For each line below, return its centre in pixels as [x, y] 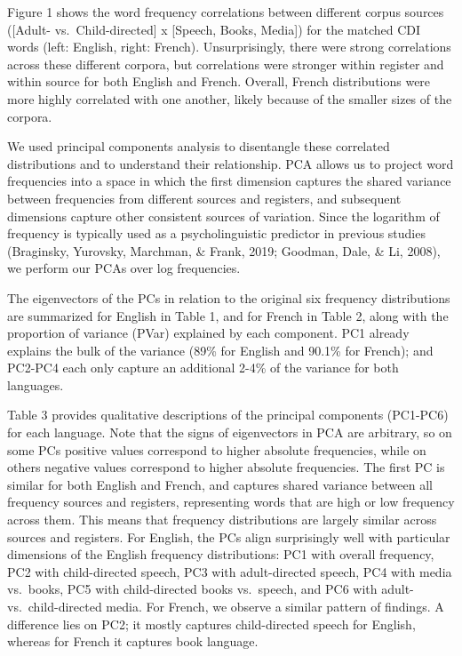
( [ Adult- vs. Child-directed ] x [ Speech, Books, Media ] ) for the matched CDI [214, 29]
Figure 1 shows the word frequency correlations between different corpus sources [226, 12]
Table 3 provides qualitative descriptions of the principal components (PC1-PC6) [228, 415]
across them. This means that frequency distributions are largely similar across [222, 520]
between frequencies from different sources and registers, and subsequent [204, 198]
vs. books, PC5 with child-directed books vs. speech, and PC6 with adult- [211, 589]
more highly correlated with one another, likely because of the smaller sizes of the [230, 98]
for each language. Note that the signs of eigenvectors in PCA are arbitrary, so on [230, 432]
